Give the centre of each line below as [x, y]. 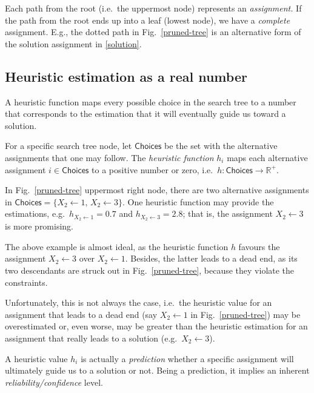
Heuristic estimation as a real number [126, 76]
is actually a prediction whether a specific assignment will [187, 358]
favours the [259, 246]
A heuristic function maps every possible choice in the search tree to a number [151, 101]
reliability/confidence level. [54, 382]
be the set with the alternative [221, 146]
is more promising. [39, 226]
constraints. [26, 282]
